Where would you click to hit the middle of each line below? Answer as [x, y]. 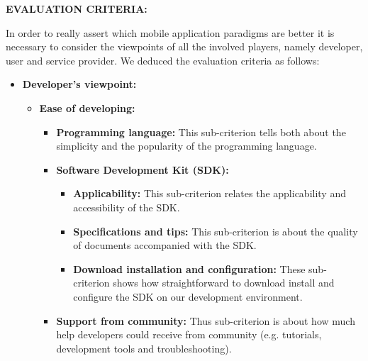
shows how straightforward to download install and [224, 283]
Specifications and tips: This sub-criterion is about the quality [216, 231]
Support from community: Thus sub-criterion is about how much [206, 320]
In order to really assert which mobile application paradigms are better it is [170, 32]
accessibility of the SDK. [127, 207]
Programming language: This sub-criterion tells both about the [201, 132]
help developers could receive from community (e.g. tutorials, [189, 334]
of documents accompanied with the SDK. [165, 245]
